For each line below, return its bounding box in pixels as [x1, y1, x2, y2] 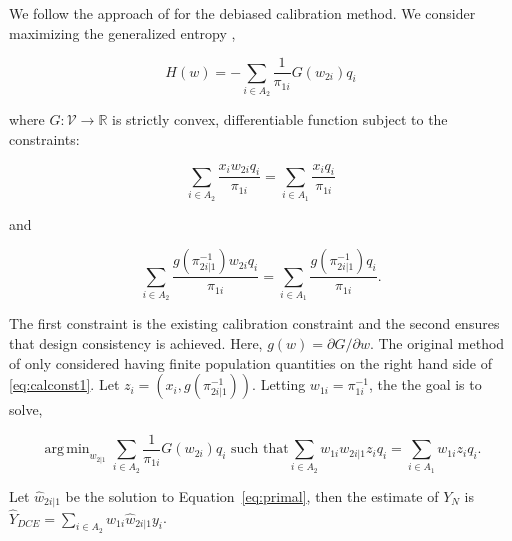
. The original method [369, 332, 505, 353]
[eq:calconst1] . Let [9, 374, 120, 395]
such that [231, 442, 289, 457]
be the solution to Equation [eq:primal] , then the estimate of [65, 485, 439, 506]
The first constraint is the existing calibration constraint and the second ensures [9, 313, 500, 334]
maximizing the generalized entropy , [9, 22, 236, 43]
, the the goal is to [368, 374, 482, 395]
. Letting [252, 374, 306, 395]
